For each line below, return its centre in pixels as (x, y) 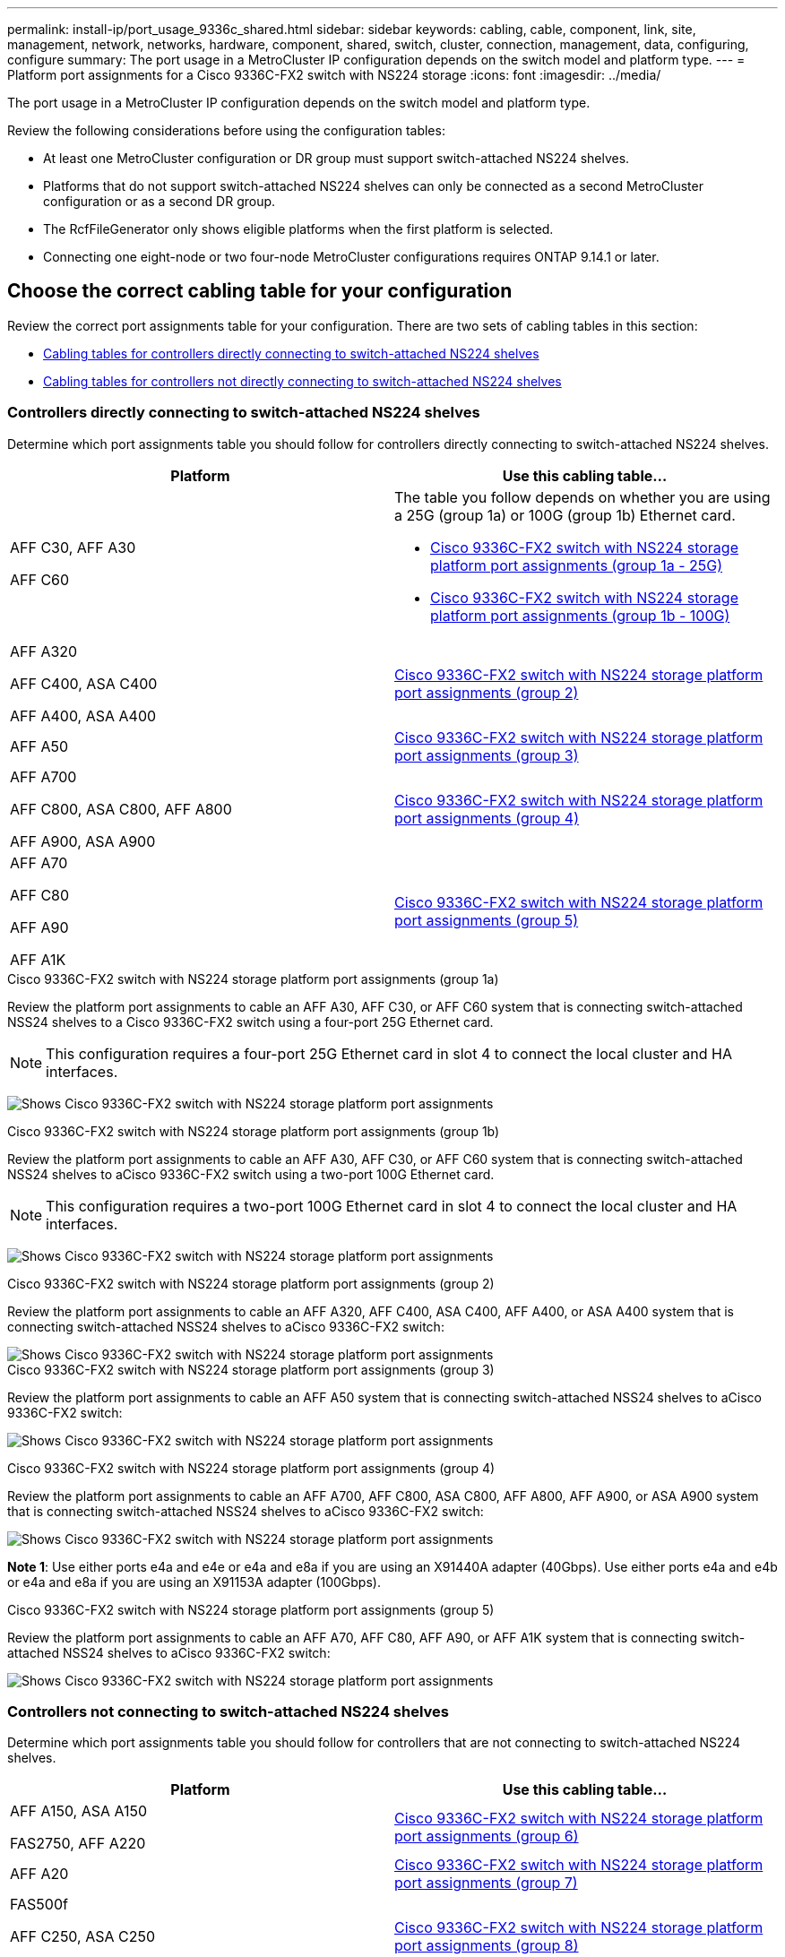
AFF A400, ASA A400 (83, 716)
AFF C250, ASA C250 (83, 1937)
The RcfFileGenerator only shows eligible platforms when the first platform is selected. (298, 229)
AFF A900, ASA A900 (83, 841)
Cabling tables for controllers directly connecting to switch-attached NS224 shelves (291, 353)
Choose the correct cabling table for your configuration (260, 291)
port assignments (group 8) (487, 1946)
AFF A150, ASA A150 (79, 1811)
